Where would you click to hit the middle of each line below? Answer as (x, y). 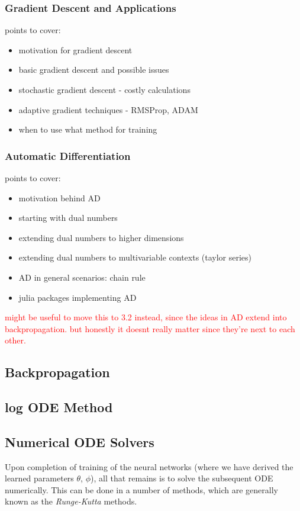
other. (15, 340)
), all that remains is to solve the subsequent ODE (182, 478)
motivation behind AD (59, 197)
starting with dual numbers (68, 218)
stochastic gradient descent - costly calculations (104, 89)
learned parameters (39, 478)
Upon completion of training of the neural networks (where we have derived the (149, 466)
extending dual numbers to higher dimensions (101, 237)
